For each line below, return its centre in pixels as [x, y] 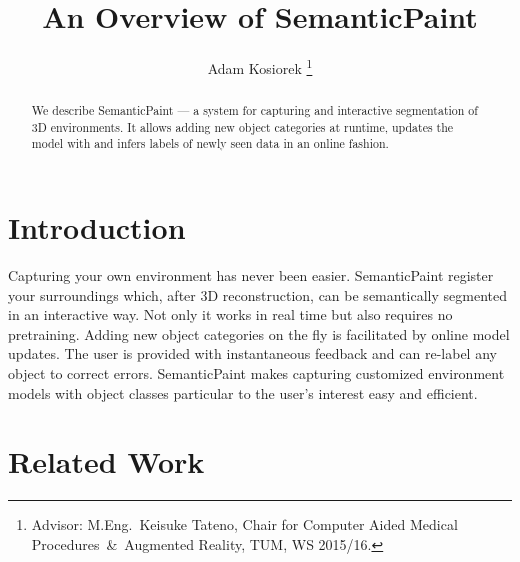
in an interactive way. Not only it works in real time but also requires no [230, 314]
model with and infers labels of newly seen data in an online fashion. [210, 143]
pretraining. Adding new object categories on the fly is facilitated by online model [259, 333]
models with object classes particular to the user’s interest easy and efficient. [243, 392]
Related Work [106, 461]
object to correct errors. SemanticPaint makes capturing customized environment [256, 373]
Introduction [97, 227]
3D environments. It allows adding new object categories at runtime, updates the [242, 126]
